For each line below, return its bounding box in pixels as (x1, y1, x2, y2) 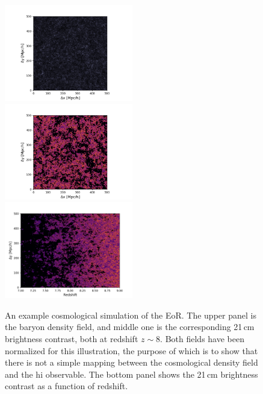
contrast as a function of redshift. (5, 380, 128, 392)
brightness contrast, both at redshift (5, 332, 138, 345)
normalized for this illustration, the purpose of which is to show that (5, 344, 258, 357)
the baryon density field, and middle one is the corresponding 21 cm (5, 320, 255, 333)
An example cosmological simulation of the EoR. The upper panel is (5, 308, 256, 321)
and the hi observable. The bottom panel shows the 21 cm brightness (5, 367, 258, 380)
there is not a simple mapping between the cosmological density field (5, 356, 258, 369)
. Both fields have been (160, 332, 244, 345)
